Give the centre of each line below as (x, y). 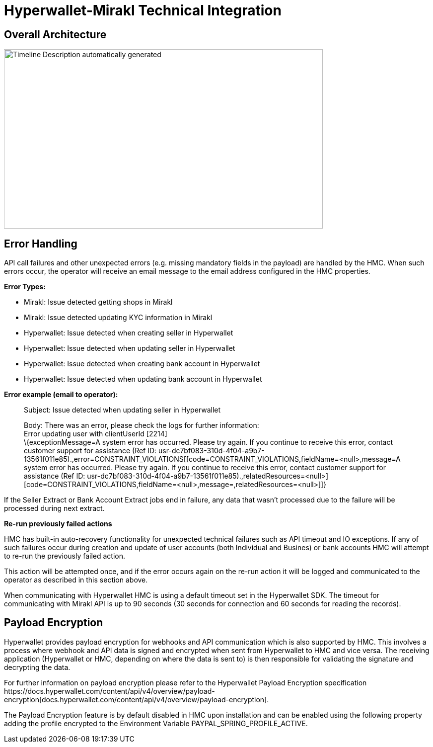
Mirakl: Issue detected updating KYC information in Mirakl (118, 318)
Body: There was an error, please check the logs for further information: (142, 425)
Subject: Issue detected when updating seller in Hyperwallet (122, 410)
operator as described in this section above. (76, 580)
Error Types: (25, 287)
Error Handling (41, 244)
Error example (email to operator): (61, 395)
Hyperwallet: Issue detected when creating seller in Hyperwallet (129, 333)
